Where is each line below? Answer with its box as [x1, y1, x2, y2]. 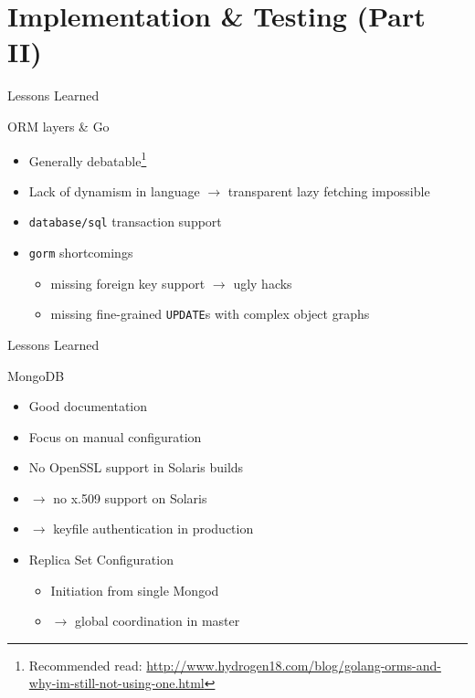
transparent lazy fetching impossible [227, 181, 430, 200]
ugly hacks [233, 273, 292, 292]
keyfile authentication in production [53, 519, 254, 538]
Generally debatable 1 [28, 148, 147, 170]
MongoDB [7, 365, 65, 385]
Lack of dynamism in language [28, 181, 200, 200]
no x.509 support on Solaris [53, 488, 207, 507]
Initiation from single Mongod [50, 580, 219, 599]
